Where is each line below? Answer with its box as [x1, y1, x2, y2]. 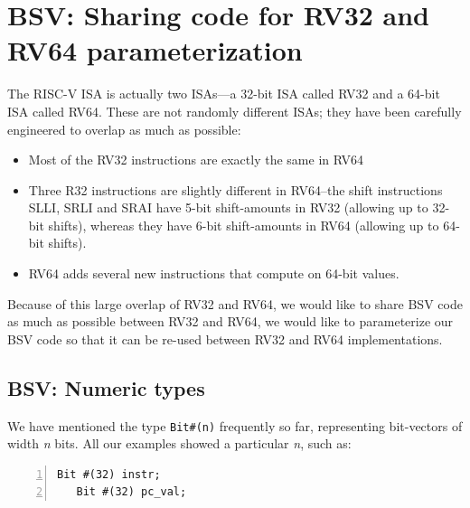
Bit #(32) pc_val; [76, 485, 187, 499]
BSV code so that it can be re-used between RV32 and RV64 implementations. [7, 329, 443, 348]
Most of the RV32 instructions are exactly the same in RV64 [28, 150, 363, 169]
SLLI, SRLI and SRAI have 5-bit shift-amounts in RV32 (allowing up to [28, 198, 428, 217]
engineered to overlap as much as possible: [7, 119, 241, 138]
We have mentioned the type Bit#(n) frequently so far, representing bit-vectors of [7, 416, 463, 435]
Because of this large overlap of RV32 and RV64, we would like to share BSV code [7, 294, 463, 313]
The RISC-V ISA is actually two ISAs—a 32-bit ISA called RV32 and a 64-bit [7, 84, 440, 103]
